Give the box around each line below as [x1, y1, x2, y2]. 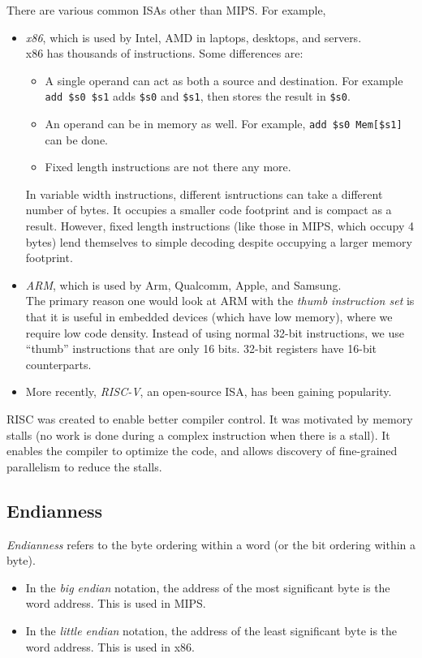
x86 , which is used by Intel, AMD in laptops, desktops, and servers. [25, 28, 362, 45]
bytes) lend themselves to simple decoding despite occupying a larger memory [25, 233, 412, 250]
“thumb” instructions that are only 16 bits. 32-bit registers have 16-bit [25, 340, 377, 357]
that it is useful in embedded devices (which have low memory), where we [25, 308, 393, 325]
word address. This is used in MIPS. [25, 595, 206, 612]
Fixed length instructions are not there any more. [45, 158, 291, 175]
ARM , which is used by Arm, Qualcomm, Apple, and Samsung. [25, 276, 342, 293]
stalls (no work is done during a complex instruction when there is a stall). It [6, 426, 390, 443]
